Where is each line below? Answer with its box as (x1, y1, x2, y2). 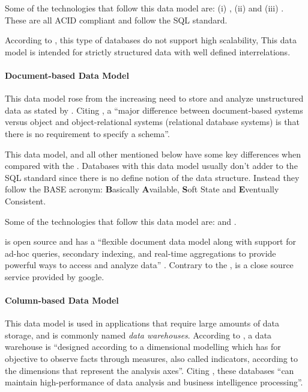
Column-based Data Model (5, 294, 119, 307)
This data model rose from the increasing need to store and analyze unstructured (5, 92, 304, 105)
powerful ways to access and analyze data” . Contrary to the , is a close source (5, 259, 294, 271)
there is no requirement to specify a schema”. (5, 127, 170, 139)
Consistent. (5, 194, 46, 207)
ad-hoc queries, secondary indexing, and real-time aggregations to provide (5, 247, 276, 259)
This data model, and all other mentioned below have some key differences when (5, 147, 301, 160)
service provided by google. (5, 270, 104, 283)
